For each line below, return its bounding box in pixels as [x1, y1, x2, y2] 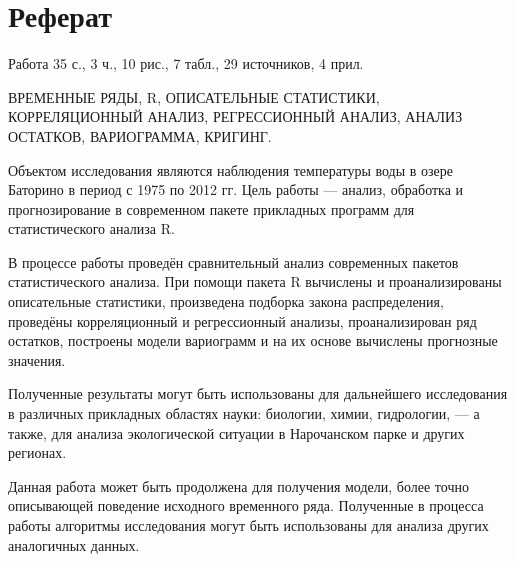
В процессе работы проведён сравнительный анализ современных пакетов [8, 251, 459, 272]
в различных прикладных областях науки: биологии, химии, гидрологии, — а [8, 403, 480, 424]
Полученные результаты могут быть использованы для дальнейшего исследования [8, 383, 508, 404]
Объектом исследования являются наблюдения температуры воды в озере [8, 159, 454, 180]
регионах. [8, 442, 67, 463]
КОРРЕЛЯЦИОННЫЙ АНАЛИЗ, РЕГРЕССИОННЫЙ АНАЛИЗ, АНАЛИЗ [8, 106, 463, 127]
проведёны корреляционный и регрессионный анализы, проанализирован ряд [8, 310, 477, 331]
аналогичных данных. [8, 534, 140, 555]
